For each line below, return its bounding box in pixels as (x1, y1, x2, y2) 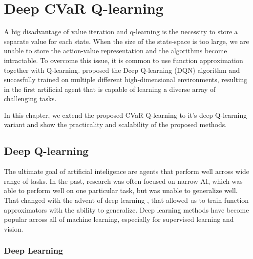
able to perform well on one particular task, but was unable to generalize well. (4, 185, 238, 195)
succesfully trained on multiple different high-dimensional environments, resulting (4, 74, 248, 85)
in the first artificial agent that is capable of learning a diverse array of (4, 84, 216, 94)
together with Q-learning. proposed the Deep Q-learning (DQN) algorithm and (4, 65, 240, 75)
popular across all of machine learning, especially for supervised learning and (4, 214, 234, 224)
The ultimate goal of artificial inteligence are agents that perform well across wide (4, 166, 250, 176)
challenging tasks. (4, 93, 57, 104)
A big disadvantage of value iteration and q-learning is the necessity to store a (4, 26, 238, 37)
